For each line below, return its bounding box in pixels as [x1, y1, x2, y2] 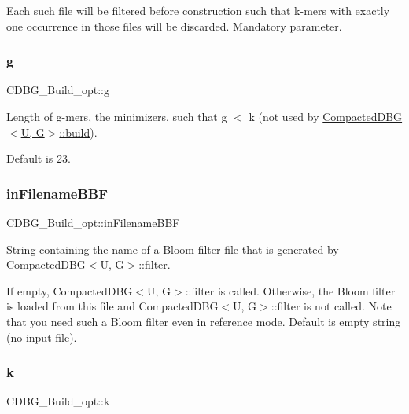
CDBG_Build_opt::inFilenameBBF [6, 214, 180, 230]
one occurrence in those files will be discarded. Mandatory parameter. [6, 17, 342, 34]
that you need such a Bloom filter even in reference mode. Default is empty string [6, 313, 401, 329]
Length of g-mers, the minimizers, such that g [6, 108, 227, 124]
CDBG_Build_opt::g [6, 82, 109, 98]
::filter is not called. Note [271, 298, 392, 314]
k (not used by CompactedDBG [249, 108, 403, 124]
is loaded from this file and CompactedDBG [6, 298, 219, 314]
